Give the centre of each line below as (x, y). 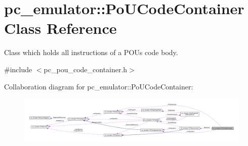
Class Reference (60, 28)
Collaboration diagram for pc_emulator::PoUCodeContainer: (99, 86)
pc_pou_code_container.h (86, 69)
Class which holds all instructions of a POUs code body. (91, 52)
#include (18, 69)
